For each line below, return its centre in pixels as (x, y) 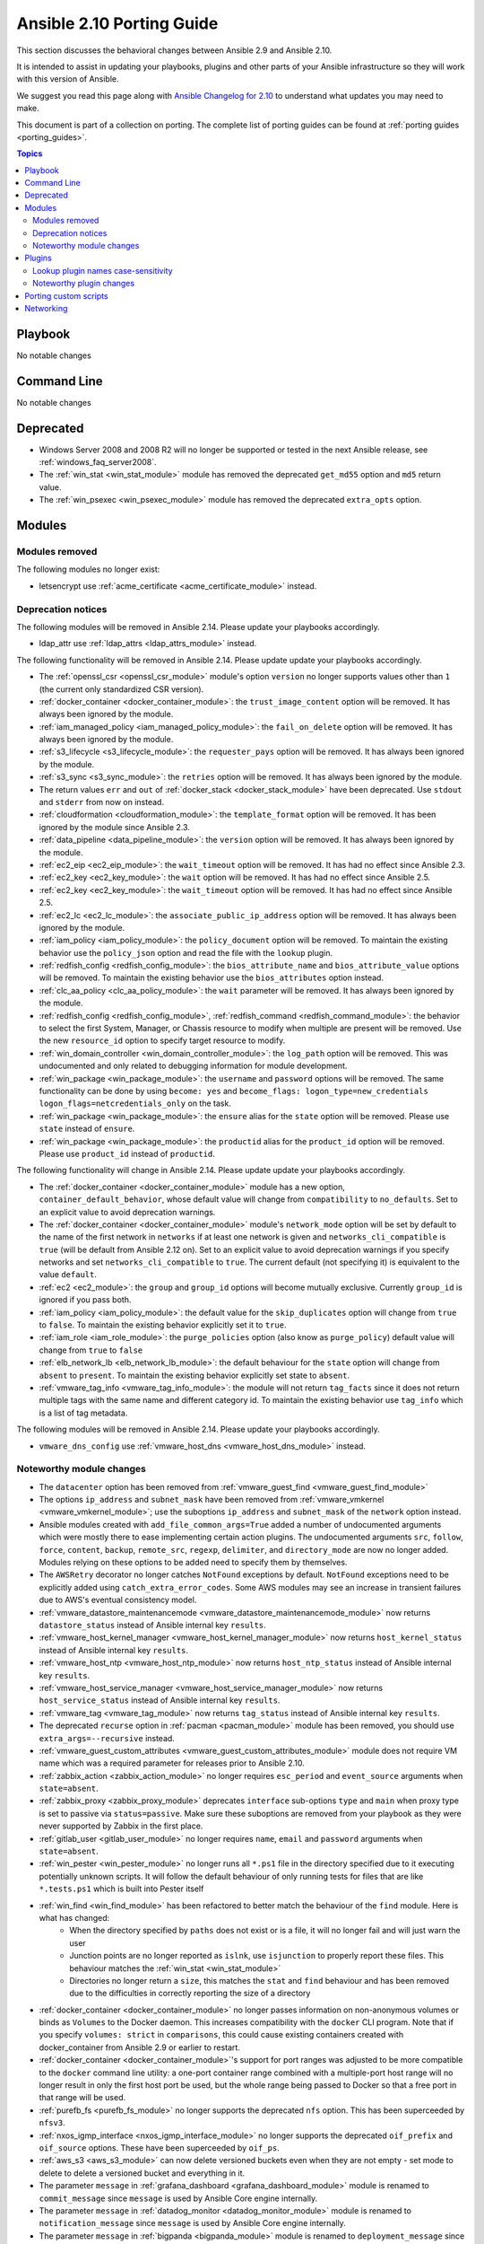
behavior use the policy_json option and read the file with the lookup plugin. (186, 952)
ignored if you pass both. (85, 1300)
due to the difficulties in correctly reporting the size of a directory (190, 1994)
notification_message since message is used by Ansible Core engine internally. (193, 2223)
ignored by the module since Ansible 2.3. (114, 827)
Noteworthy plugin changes (83, 284)
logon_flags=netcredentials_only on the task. (135, 1103)
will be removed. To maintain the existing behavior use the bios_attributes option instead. (212, 977)
